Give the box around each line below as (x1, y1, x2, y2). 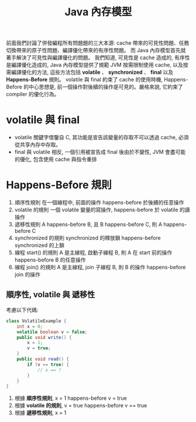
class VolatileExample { (6, 318, 67, 324)
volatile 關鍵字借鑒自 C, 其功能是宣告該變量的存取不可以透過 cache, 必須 (14, 134, 189, 141)
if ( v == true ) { (27, 361, 69, 368)
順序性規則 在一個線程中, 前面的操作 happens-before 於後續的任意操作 (14, 199, 184, 206)
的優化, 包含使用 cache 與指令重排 (14, 156, 98, 163)
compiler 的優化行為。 (6, 91, 60, 98)
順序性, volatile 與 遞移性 (6, 290, 95, 300)
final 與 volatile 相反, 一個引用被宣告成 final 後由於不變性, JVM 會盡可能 (14, 149, 186, 156)
